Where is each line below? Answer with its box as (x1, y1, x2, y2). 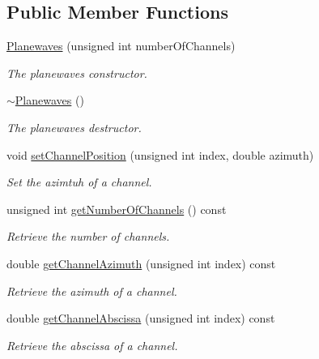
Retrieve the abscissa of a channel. (6, 336, 178, 353)
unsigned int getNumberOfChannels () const (6, 200, 227, 217)
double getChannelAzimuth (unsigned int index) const (6, 254, 276, 271)
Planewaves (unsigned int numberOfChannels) (6, 37, 236, 54)
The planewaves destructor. (6, 118, 142, 135)
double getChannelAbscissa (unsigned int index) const (6, 310, 275, 327)
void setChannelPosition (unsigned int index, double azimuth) (6, 146, 314, 163)
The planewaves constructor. (6, 64, 147, 81)
